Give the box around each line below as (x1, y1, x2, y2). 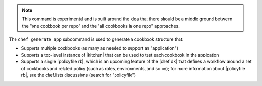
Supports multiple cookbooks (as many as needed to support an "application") (21, 45, 179, 51)
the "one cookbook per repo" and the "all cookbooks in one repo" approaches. (22, 23, 180, 29)
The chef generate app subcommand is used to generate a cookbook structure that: (9, 36, 184, 42)
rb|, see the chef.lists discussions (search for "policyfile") (21, 72, 136, 78)
